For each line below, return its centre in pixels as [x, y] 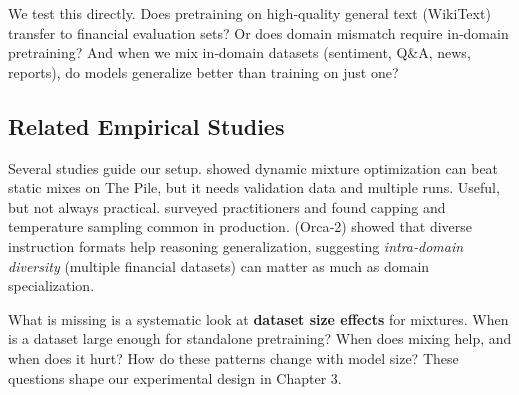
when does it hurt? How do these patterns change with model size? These [233, 357]
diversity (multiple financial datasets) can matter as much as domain [219, 265]
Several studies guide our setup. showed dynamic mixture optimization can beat [253, 167]
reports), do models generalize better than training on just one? [203, 71]
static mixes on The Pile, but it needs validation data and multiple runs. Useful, [254, 187]
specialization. [51, 285]
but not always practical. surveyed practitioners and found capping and [227, 206]
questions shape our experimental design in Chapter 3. [175, 377]
